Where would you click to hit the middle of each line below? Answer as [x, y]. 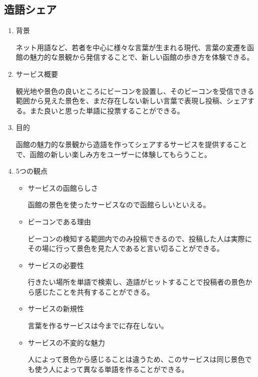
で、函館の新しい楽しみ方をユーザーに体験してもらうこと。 [113, 154]
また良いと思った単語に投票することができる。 [107, 110]
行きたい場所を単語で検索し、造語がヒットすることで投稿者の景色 [137, 282]
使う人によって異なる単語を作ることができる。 [112, 369]
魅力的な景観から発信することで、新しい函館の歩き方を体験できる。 [142, 57]
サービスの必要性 [56, 265]
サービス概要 [37, 74]
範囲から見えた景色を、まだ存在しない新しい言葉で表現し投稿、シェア [132, 101]
